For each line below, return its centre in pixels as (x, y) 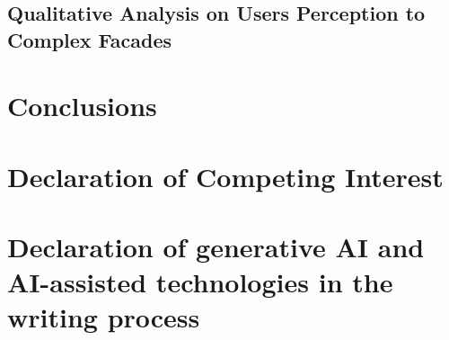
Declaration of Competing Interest (225, 176)
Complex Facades (90, 39)
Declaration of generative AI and (216, 247)
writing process (104, 317)
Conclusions (82, 106)
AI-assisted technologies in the (200, 282)
